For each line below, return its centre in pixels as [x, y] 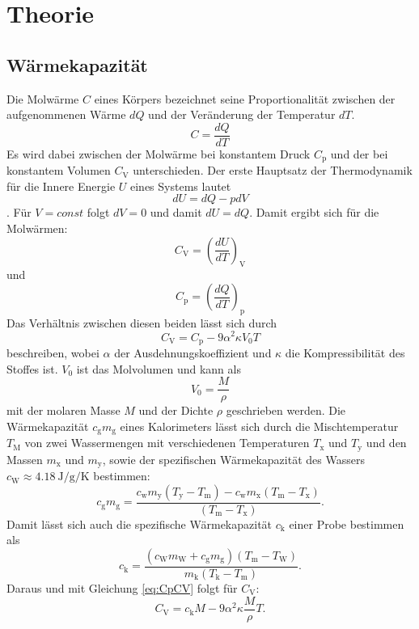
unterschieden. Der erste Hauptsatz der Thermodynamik [273, 170]
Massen [25, 459]
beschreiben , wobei [53, 352]
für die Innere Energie [61, 186]
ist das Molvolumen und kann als [159, 368]
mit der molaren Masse [63, 410]
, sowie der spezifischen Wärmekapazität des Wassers [233, 459]
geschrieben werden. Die [286, 410]
